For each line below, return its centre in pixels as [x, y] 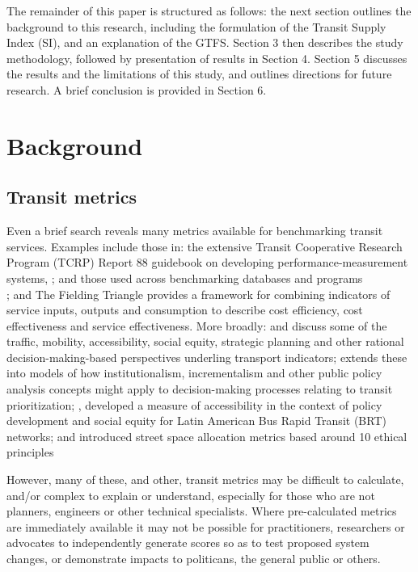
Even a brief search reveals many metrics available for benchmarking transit [195, 231]
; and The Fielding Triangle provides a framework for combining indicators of [198, 294]
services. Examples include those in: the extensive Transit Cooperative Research [205, 246]
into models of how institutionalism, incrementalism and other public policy [194, 373]
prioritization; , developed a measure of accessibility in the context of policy [194, 404]
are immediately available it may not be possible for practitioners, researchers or [206, 526]
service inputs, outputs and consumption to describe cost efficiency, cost [185, 310]
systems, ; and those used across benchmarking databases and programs [185, 278]
